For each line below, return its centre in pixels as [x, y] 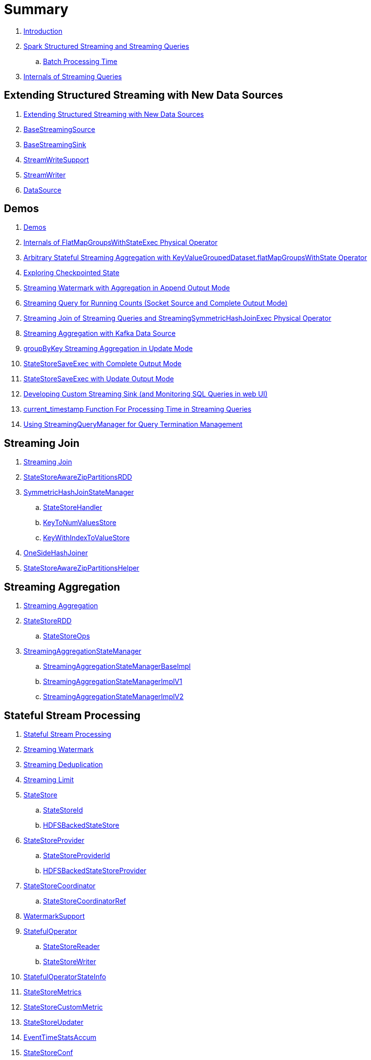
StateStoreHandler [73, 508]
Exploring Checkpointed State [72, 273]
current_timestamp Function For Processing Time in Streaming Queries [138, 409]
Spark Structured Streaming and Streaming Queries [106, 46]
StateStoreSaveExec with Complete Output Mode [103, 364]
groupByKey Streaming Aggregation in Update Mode [108, 349]
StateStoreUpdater [54, 1022]
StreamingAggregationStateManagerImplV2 [113, 697]
